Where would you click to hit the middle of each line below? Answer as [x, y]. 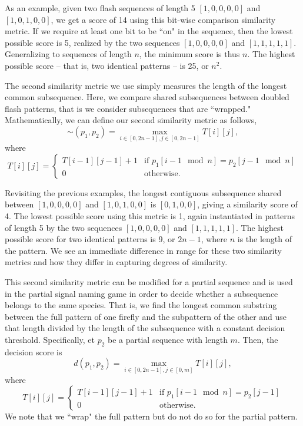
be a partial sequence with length [168, 339]
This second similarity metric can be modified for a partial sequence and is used [149, 281]
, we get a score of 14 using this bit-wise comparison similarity [163, 19]
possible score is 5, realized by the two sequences [92, 42]
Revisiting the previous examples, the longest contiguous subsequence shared [143, 192]
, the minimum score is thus [189, 54]
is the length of [265, 239]
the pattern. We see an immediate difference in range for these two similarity [143, 250]
